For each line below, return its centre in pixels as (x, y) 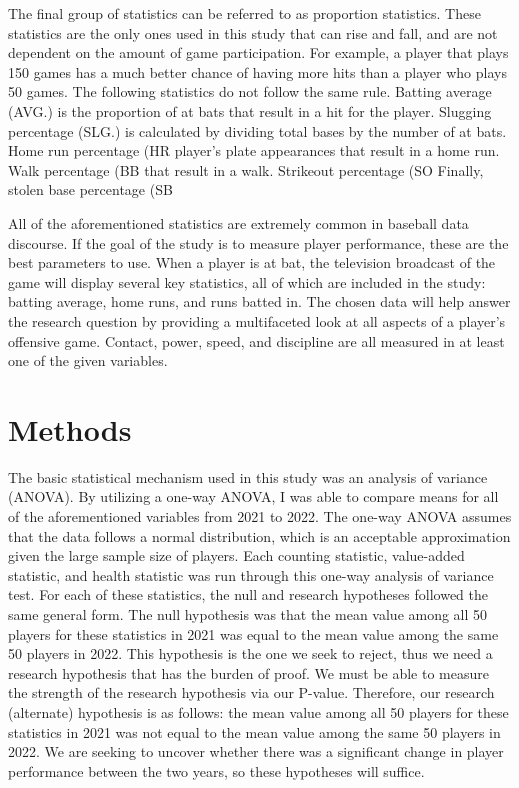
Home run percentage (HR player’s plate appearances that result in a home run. (254, 150)
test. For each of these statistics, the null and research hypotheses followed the (248, 594)
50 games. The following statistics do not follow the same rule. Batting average (250, 91)
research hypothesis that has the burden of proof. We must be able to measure (248, 672)
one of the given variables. (88, 360)
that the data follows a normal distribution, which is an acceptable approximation (259, 535)
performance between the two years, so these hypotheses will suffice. (216, 770)
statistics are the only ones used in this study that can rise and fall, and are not (253, 32)
